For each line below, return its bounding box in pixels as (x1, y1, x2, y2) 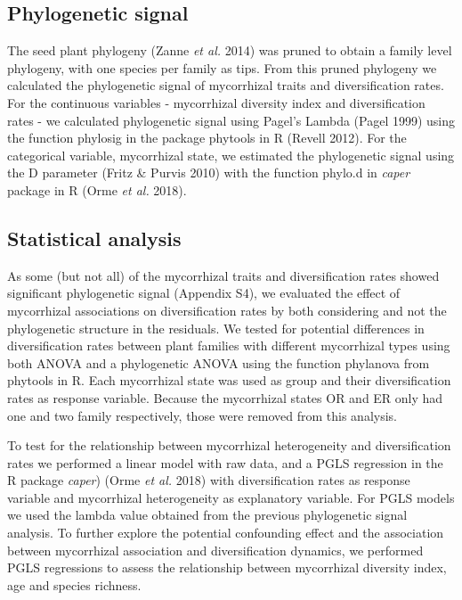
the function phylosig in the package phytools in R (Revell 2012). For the (7, 128, 407, 147)
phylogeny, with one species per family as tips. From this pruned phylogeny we (7, 58, 437, 77)
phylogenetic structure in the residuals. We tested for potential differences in (7, 318, 425, 337)
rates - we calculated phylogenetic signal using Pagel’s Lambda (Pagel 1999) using (7, 111, 456, 129)
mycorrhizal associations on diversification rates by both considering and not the (7, 300, 447, 319)
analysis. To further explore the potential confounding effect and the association (7, 523, 444, 542)
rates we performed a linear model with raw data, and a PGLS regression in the (7, 453, 443, 472)
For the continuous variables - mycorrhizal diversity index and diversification (7, 93, 426, 111)
